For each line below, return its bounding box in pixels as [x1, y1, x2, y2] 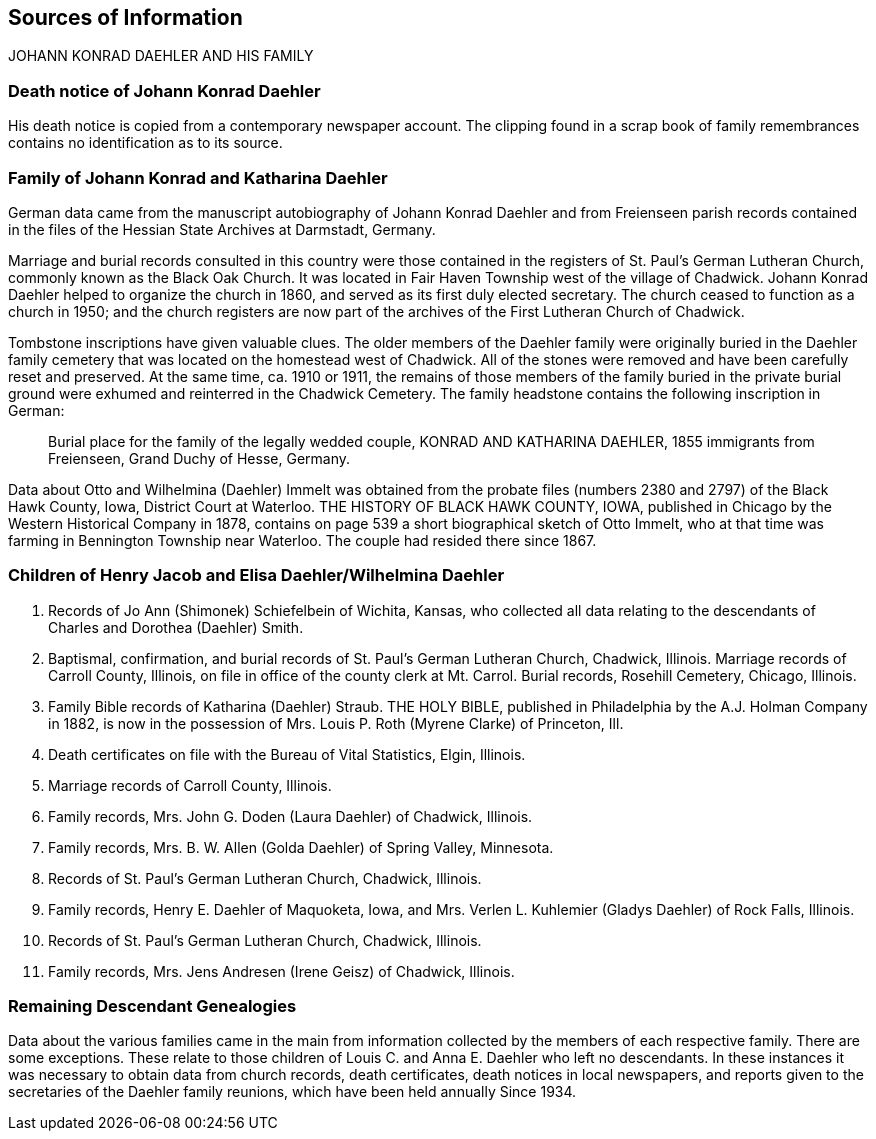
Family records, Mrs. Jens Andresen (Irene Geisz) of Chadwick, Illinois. [48, 962, 515, 980]
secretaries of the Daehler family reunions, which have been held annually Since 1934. [8, 1083, 577, 1101]
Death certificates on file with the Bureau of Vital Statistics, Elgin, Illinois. [48, 745, 526, 763]
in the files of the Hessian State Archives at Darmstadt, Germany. [8, 220, 436, 238]
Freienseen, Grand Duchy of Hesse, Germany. [48, 449, 351, 467]
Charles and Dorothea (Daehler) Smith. [48, 618, 304, 636]
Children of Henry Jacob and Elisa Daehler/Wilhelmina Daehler [8, 565, 505, 586]
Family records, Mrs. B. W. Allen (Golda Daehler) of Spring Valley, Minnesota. [48, 838, 554, 856]
